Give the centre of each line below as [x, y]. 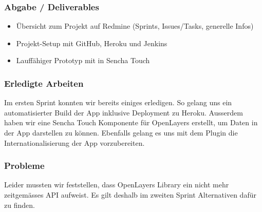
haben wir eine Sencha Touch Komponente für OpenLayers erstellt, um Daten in [131, 122]
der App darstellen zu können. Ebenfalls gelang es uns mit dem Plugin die [121, 132]
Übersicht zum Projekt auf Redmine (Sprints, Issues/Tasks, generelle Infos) [135, 26]
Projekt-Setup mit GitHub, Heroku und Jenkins [92, 43]
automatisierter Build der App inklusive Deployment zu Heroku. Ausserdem [124, 112]
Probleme [24, 166]
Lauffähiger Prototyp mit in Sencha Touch [83, 60]
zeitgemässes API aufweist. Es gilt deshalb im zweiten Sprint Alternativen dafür [130, 195]
